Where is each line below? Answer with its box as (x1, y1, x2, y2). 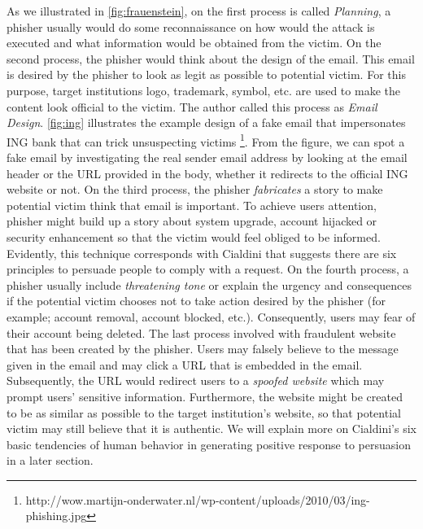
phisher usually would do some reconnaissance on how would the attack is (7, 18, 375, 35)
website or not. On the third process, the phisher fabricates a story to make (7, 181, 383, 198)
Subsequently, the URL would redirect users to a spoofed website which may (7, 372, 385, 389)
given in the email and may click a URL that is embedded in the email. (7, 356, 363, 373)
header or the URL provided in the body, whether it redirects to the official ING (7, 164, 408, 181)
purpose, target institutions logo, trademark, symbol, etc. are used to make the (7, 81, 400, 98)
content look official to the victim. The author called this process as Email (7, 98, 377, 115)
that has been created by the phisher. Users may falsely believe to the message (7, 340, 399, 357)
